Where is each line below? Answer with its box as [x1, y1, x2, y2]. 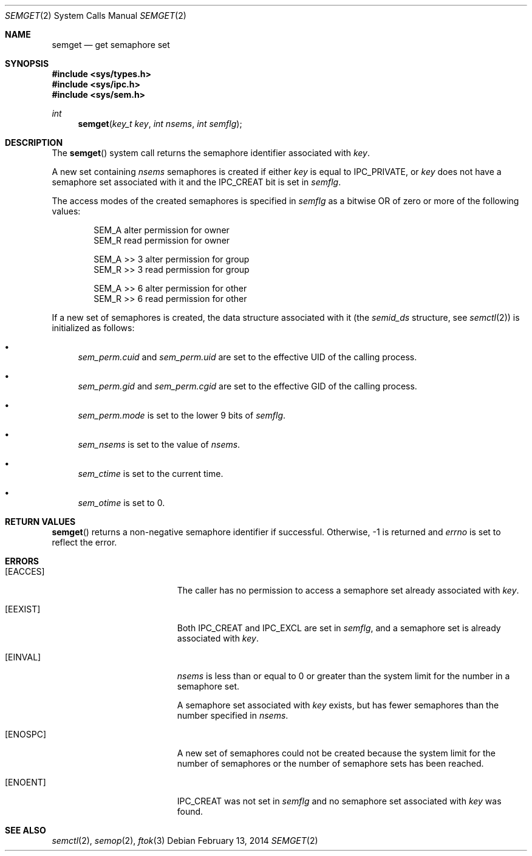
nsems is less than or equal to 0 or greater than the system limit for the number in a [177, 671, 510, 681]
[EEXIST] [5, 604, 41, 614]
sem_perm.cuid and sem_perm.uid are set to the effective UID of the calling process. [78, 352, 417, 362]
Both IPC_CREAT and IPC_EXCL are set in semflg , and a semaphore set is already [177, 623, 501, 633]
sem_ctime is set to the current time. [78, 468, 223, 479]
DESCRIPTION [5, 137, 63, 148]
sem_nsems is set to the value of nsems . [78, 439, 240, 450]
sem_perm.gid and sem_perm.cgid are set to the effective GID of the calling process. [78, 381, 417, 391]
